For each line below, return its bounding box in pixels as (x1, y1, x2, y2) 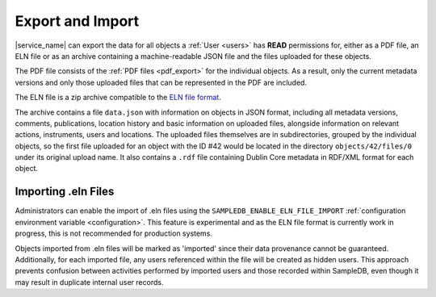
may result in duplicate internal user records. (15, 277, 164, 287)
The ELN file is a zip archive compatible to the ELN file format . (15, 93, 221, 102)
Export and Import (15, 12, 140, 30)
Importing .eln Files (15, 185, 115, 199)
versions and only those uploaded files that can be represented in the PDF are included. (15, 77, 307, 87)
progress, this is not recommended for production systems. (15, 228, 213, 238)
